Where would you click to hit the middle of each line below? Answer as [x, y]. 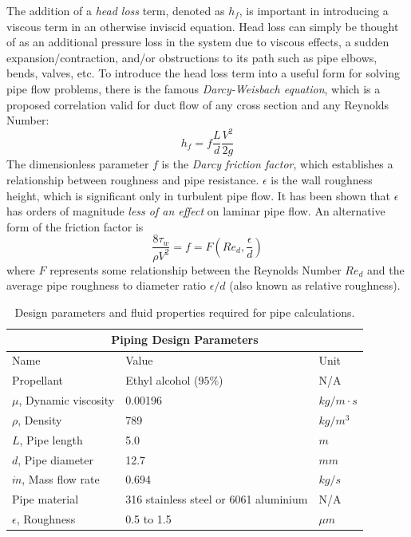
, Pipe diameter [56, 459]
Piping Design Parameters [185, 340]
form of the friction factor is [75, 226]
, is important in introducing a [314, 10]
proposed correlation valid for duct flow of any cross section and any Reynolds [198, 104]
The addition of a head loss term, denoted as [116, 10]
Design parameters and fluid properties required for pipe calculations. [185, 312]
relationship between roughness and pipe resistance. [133, 179]
